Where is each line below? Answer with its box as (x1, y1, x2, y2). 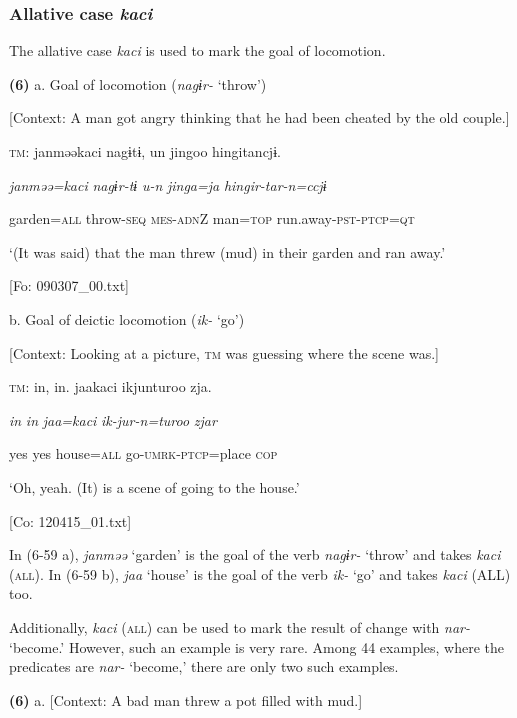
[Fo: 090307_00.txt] (9, 275, 129, 296)
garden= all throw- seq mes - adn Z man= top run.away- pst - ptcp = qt (9, 208, 415, 229)
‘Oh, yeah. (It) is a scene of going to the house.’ (9, 476, 300, 497)
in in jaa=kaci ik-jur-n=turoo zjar (9, 409, 217, 430)
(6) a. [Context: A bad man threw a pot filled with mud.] (9, 689, 363, 710)
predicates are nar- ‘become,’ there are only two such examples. (9, 656, 399, 677)
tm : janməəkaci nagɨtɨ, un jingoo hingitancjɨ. (9, 141, 281, 161)
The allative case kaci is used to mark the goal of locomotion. (9, 40, 386, 61)
